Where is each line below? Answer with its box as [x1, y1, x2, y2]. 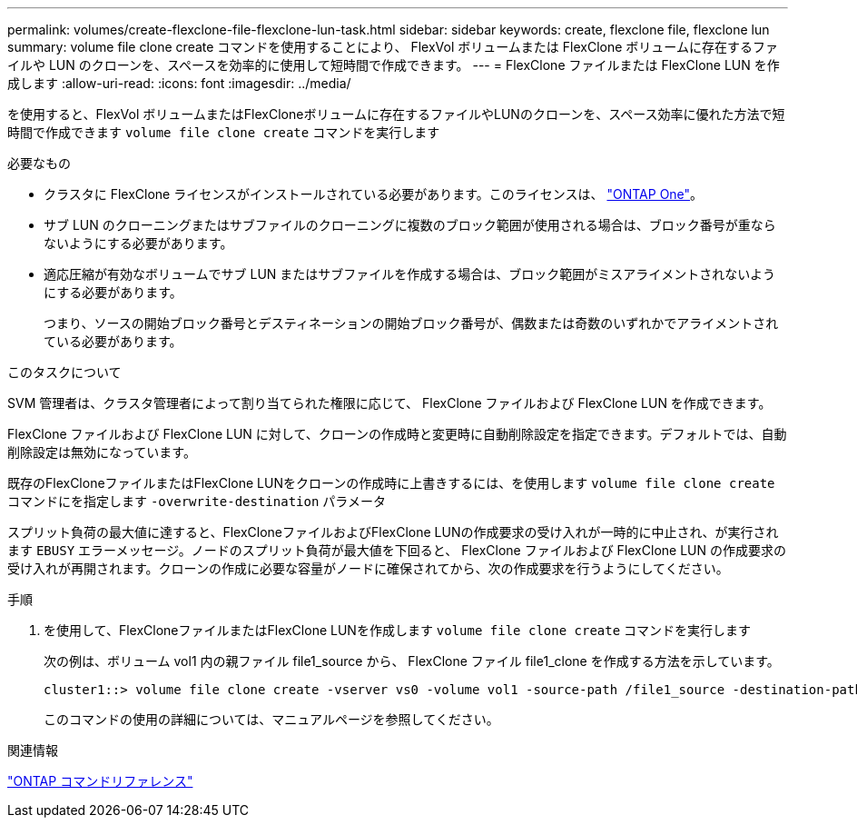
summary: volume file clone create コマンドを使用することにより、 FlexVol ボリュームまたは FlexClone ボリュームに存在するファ [7, 39, 778, 55]
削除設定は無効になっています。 [7, 444, 196, 460]
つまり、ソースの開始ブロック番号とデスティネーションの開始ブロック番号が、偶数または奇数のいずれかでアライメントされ [44, 315, 779, 331]
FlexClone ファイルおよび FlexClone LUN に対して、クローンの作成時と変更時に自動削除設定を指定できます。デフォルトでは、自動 [7, 426, 787, 442]
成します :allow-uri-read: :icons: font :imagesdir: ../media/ [7, 75, 351, 91]
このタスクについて [7, 364, 122, 380]
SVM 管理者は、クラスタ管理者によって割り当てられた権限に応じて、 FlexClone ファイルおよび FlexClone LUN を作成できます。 [7, 395, 772, 411]
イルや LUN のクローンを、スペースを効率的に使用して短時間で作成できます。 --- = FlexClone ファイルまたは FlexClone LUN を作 [7, 57, 780, 73]
